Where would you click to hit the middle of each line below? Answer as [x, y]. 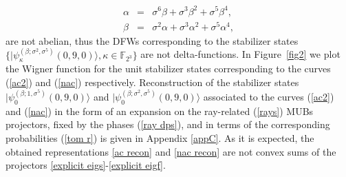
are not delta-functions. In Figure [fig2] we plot [240, 54]
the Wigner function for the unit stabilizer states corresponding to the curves [168, 69]
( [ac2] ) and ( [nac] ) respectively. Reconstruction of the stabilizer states [152, 82]
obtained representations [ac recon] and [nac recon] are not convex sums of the [171, 151]
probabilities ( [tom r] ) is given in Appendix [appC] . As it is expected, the [160, 138]
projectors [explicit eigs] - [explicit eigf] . [86, 165]
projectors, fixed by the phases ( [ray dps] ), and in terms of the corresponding [168, 124]
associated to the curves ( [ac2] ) [269, 97]
